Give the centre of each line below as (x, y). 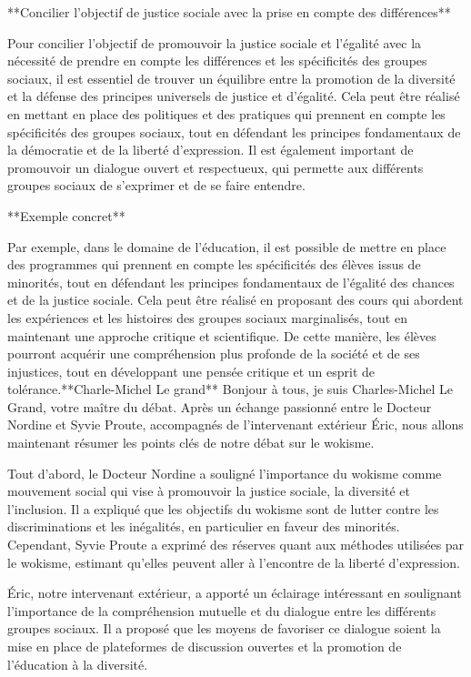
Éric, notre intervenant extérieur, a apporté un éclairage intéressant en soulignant (235, 593)
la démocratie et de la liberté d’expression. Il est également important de (210, 150)
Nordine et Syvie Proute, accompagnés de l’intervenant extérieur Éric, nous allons (235, 424)
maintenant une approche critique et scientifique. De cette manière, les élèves (222, 335)
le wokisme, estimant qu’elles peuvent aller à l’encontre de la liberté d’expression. (234, 562)
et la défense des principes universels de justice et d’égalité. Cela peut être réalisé (234, 96)
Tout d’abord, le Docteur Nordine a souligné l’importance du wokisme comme (225, 473)
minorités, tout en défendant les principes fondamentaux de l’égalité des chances (231, 282)
